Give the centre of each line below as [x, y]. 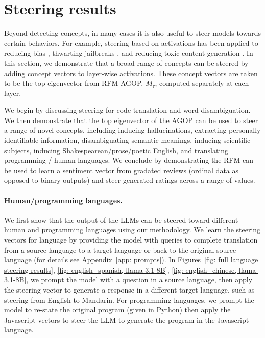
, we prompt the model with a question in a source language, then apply [139, 280]
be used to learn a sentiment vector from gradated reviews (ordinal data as [122, 170]
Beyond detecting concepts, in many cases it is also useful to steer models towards [132, 33]
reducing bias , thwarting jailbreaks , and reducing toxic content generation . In [129, 53]
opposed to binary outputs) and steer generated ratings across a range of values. [130, 180]
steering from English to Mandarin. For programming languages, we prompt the [129, 299]
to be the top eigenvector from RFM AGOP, [74, 83]
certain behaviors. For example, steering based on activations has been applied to [131, 43]
